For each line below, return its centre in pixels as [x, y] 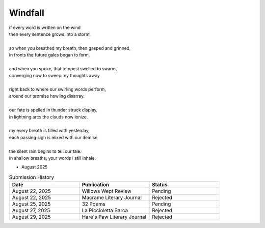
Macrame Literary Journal [112, 198]
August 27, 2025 [31, 210]
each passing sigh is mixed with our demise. [54, 137]
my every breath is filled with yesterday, [50, 131]
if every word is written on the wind [45, 28]
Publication [95, 185]
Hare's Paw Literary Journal [114, 217]
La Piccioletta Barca [105, 210]
